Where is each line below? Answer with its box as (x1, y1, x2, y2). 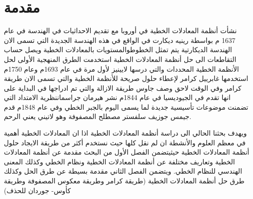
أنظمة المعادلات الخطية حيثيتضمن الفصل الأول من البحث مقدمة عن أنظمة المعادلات (4, 147, 250, 157)
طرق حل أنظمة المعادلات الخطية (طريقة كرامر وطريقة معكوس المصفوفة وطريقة (4, 176, 245, 186)
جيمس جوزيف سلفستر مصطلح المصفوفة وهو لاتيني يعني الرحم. (4, 111, 192, 121)
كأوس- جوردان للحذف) (4, 185, 71, 195)
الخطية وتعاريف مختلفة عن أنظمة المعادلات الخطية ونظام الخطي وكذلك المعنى (4, 156, 235, 166)
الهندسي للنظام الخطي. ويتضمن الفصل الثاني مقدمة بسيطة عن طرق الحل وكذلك (4, 166, 242, 176)
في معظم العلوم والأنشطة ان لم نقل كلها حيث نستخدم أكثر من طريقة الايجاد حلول (4, 137, 246, 147)
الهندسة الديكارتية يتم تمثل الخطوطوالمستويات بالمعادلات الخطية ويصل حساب (4, 44, 232, 55)
